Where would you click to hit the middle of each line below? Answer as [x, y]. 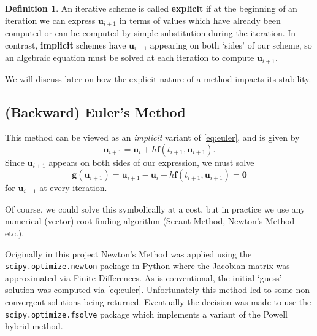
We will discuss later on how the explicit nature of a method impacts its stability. [158, 78]
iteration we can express [50, 20]
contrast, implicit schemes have [66, 45]
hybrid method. [34, 326]
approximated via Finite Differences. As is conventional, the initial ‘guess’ [143, 277]
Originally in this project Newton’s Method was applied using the [128, 253]
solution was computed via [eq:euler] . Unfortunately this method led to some [149, 290]
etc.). [15, 233]
